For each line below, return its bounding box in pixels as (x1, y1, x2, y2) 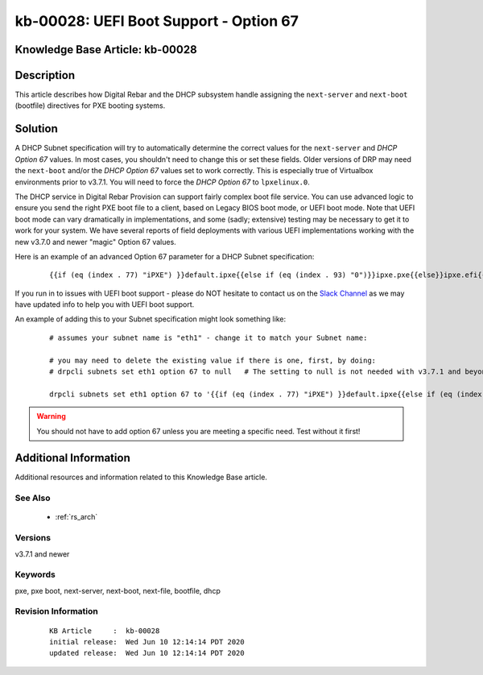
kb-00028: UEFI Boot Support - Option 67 (14, 12, 299, 30)
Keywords (14, 569, 56, 580)
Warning (36, 412, 66, 421)
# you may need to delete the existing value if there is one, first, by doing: (49, 355, 377, 365)
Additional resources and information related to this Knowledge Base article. (14, 472, 267, 482)
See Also (14, 492, 51, 503)
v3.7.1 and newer (14, 549, 70, 559)
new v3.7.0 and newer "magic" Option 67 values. (14, 237, 176, 246)
